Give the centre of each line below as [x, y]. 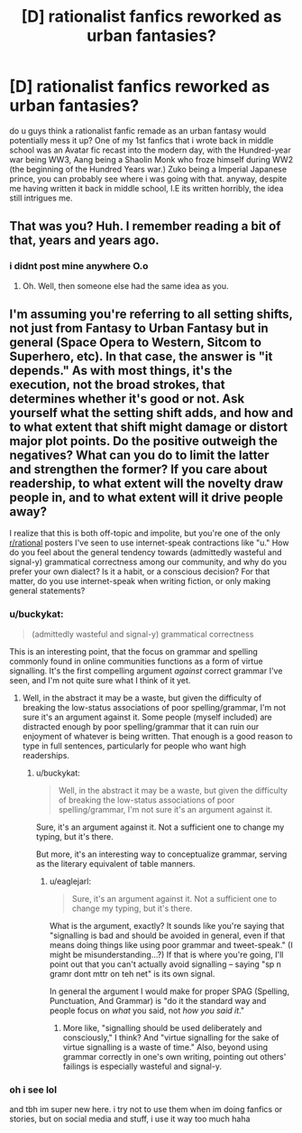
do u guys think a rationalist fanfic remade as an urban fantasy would [138, 130]
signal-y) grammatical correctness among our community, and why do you [148, 562]
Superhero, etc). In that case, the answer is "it [141, 357]
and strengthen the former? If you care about [138, 470]
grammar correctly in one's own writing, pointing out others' [174, 1056]
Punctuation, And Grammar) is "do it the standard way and [158, 1000]
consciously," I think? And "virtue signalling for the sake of [171, 1037]
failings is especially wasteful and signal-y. [142, 1066]
